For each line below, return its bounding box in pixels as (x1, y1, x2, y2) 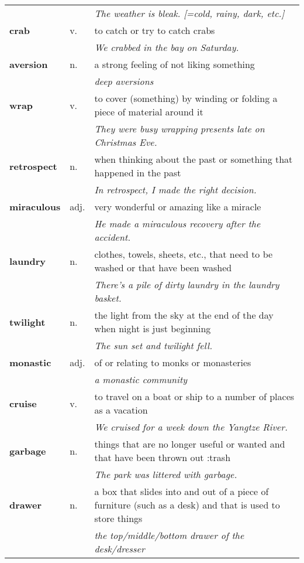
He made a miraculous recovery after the (94, 217, 261, 230)
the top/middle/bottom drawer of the (94, 528, 244, 542)
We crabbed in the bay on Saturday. (94, 40, 239, 54)
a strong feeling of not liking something (94, 57, 255, 71)
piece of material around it (94, 105, 203, 118)
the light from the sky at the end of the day (94, 308, 274, 322)
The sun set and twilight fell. (94, 339, 213, 352)
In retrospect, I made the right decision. (94, 183, 257, 196)
